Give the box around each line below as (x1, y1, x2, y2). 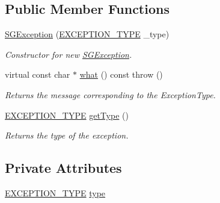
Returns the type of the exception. (5, 129, 129, 142)
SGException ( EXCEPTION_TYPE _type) (5, 28, 170, 40)
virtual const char (5, 68, 70, 81)
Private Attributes (5, 158, 122, 177)
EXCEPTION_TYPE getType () (5, 108, 129, 121)
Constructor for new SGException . (5, 48, 132, 60)
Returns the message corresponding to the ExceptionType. (5, 88, 216, 101)
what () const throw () (79, 68, 163, 81)
